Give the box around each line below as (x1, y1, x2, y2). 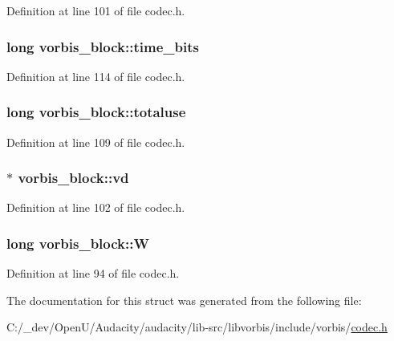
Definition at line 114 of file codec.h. (6, 67, 185, 84)
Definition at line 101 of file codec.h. (6, 2, 185, 18)
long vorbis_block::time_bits (6, 36, 199, 56)
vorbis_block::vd (18, 168, 129, 188)
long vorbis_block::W (6, 233, 149, 253)
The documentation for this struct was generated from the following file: (6, 291, 362, 308)
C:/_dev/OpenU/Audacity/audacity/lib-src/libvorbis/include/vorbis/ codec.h (6, 319, 388, 335)
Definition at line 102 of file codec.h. (6, 199, 185, 216)
